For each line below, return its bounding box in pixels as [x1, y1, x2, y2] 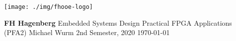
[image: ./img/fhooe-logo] [4, 3, 93, 10]
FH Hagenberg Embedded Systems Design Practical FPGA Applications [4, 17, 232, 28]
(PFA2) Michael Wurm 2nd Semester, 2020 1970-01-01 [4, 27, 170, 38]
